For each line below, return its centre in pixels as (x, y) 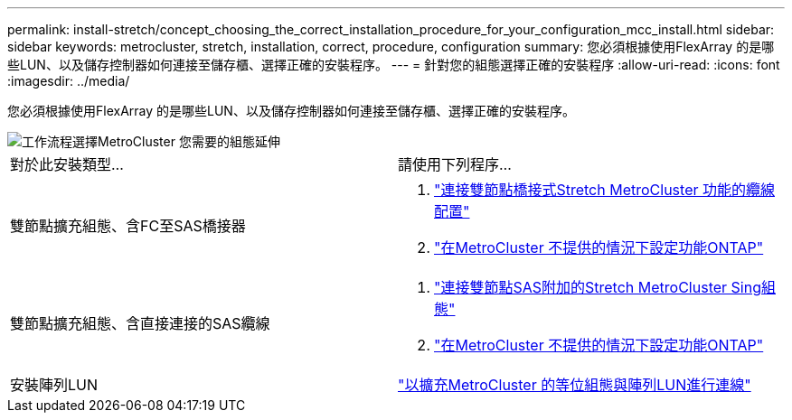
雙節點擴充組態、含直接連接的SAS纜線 (140, 323)
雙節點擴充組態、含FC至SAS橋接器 (128, 226)
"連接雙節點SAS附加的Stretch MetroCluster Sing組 (605, 287)
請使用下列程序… (455, 164)
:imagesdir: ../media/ (69, 81)
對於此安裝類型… (67, 164)
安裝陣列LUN (54, 385)
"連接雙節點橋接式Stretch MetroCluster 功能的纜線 (604, 190)
